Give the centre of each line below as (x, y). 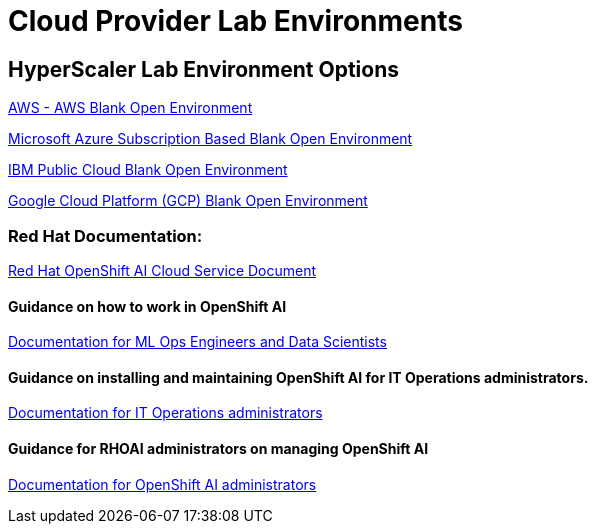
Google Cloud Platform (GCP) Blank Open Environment (188, 201)
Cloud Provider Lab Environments (235, 21)
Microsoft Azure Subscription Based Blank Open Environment (210, 139)
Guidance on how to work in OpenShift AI (147, 306)
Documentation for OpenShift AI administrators (162, 484)
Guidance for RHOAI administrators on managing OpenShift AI (218, 448)
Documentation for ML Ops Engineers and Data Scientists (197, 342)
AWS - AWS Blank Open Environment (130, 108)
